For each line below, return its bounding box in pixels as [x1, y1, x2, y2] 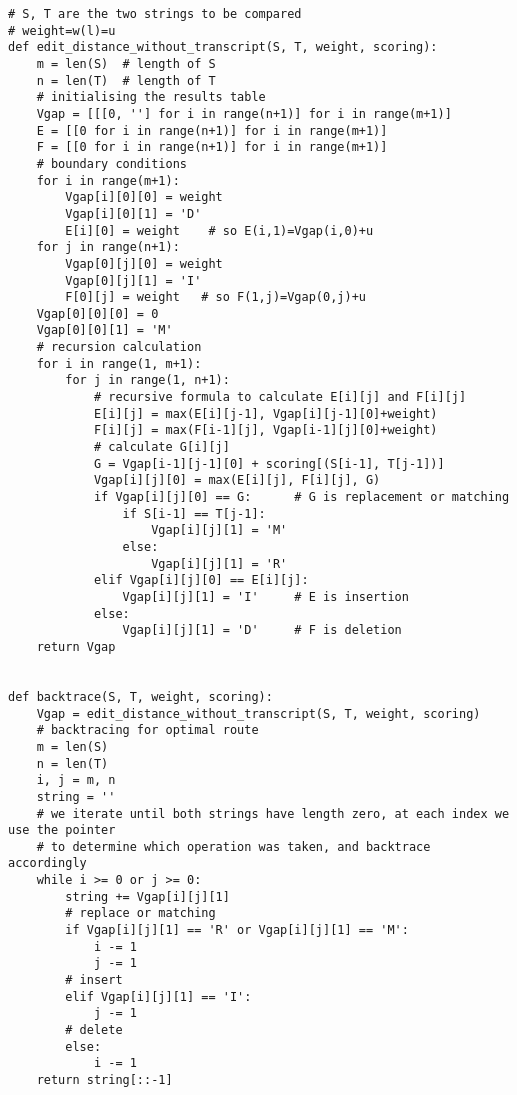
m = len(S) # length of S [36, 56, 216, 71]
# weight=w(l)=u [8, 23, 116, 38]
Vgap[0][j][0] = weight [65, 256, 223, 271]
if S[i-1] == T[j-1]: [122, 506, 266, 521]
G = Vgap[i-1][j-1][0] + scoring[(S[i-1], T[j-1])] [93, 456, 445, 471]
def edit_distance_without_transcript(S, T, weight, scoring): [8, 40, 438, 55]
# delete [65, 1023, 123, 1038]
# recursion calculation [36, 340, 202, 355]
